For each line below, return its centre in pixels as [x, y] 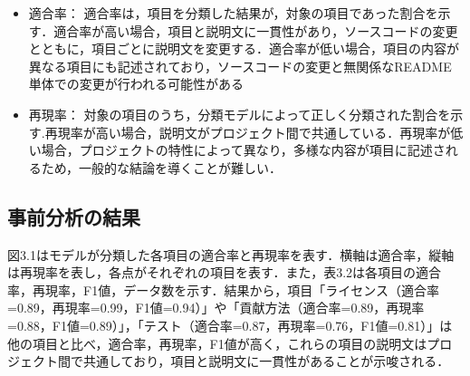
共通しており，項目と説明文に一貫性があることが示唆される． [266, 361]
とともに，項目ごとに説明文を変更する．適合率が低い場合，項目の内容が [244, 48]
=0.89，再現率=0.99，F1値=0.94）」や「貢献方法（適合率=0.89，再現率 [216, 308]
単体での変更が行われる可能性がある [136, 84]
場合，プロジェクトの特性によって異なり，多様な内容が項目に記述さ [243, 150]
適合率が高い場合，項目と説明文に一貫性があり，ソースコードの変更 [256, 30]
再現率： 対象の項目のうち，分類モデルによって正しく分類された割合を [240, 114]
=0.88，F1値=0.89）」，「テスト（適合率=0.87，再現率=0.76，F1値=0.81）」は [230, 325]
